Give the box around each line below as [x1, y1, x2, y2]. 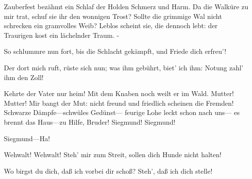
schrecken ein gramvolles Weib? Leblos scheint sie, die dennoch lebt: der [4, 20, 218, 31]
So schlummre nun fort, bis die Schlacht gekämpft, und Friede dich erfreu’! [4, 46, 226, 56]
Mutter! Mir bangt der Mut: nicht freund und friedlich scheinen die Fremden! [4, 98, 234, 108]
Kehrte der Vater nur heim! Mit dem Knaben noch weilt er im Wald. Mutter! [4, 88, 234, 98]
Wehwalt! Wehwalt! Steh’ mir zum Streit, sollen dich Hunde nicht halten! [4, 149, 222, 160]
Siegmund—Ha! [4, 133, 50, 143]
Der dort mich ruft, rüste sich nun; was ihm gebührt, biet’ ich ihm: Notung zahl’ [4, 62, 243, 72]
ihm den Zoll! [4, 72, 44, 82]
